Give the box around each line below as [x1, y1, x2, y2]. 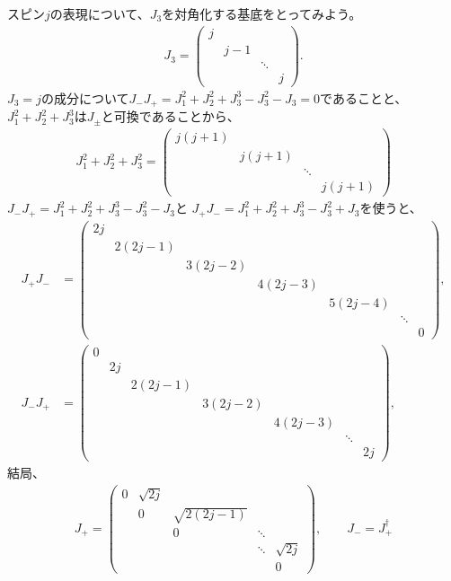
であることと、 [320, 88, 408, 107]
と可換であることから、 [101, 107, 240, 126]
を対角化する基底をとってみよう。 [162, 4, 362, 22]
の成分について [40, 88, 129, 107]
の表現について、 [49, 4, 150, 22]
